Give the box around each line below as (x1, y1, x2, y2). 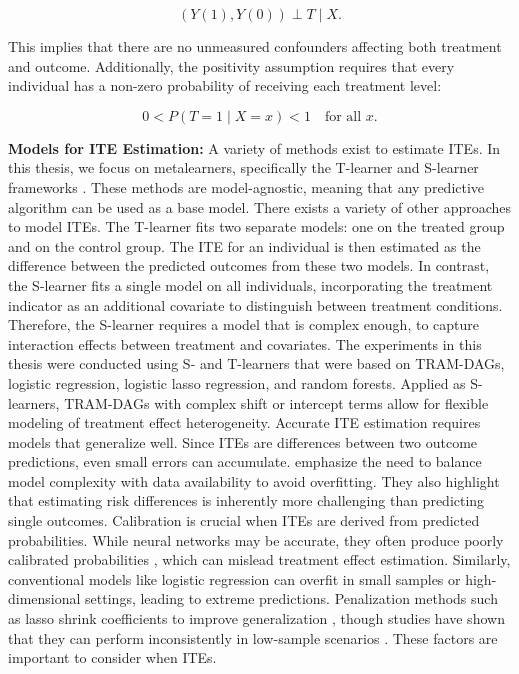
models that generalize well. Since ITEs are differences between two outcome (8, 431, 478, 452)
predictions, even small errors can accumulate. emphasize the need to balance (8, 451, 482, 472)
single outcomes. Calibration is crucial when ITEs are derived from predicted (8, 510, 480, 531)
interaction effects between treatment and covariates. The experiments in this (8, 333, 482, 354)
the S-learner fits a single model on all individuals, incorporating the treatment (8, 274, 493, 295)
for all (324, 109, 362, 124)
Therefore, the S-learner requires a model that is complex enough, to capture (8, 314, 479, 335)
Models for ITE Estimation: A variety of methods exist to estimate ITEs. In (8, 137, 501, 158)
